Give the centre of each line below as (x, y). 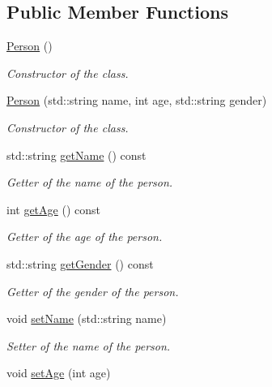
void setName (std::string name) (87, 318)
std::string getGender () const (80, 263)
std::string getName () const (76, 155)
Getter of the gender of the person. (93, 291)
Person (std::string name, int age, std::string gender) (137, 100)
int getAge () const (53, 209)
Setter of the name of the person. (89, 345)
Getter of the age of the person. (85, 236)
